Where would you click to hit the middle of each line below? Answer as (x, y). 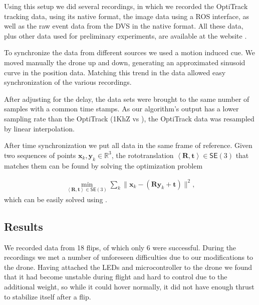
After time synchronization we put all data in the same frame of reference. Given (128, 145)
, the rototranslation (143, 155)
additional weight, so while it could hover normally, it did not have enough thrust (129, 287)
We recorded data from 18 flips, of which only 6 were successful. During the (120, 247)
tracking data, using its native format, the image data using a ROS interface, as (127, 16)
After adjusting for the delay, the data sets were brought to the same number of (127, 99)
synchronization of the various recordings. (68, 82)
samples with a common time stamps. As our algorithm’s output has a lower (121, 109)
